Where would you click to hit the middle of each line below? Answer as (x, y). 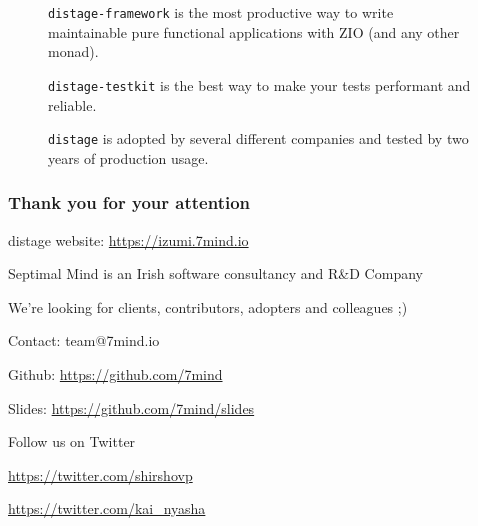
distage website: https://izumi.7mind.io (128, 239)
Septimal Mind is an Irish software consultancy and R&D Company (215, 273)
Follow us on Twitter (72, 441)
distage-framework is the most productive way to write (221, 12)
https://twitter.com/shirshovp (100, 474)
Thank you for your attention (129, 202)
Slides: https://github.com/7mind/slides (131, 407)
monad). (73, 51)
